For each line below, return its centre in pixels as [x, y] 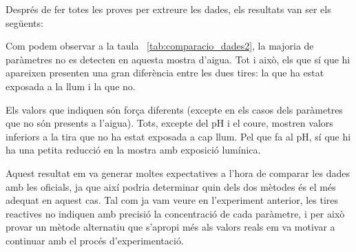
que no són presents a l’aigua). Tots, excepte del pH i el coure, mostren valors [169, 123]
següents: [24, 22]
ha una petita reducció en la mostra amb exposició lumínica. [133, 150]
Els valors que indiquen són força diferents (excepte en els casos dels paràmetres [174, 109]
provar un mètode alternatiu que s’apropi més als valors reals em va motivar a [170, 227]
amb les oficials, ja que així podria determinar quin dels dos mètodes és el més [171, 186]
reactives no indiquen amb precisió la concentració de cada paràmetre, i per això [175, 213]
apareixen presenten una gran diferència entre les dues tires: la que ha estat [165, 73]
